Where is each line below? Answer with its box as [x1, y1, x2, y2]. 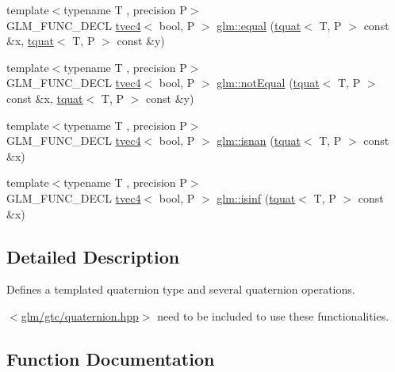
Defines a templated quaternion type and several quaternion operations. [6, 281, 355, 298]
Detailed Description [6, 244, 180, 268]
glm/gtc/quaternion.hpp [21, 307, 139, 324]
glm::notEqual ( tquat [217, 74, 320, 91]
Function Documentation [6, 346, 215, 370]
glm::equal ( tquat [217, 17, 301, 33]
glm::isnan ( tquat [217, 132, 301, 149]
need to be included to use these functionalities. [157, 307, 389, 324]
